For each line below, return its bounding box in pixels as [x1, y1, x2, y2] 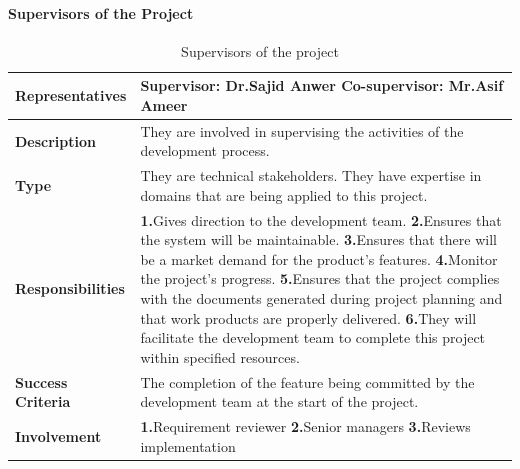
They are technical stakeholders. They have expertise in [140, 165, 482, 186]
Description [15, 130, 97, 151]
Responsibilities [15, 278, 125, 299]
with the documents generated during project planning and [140, 288, 503, 309]
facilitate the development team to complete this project [140, 327, 486, 348]
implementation [140, 435, 236, 456]
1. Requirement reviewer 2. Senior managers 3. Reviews [140, 416, 471, 437]
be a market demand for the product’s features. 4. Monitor [140, 248, 498, 269]
